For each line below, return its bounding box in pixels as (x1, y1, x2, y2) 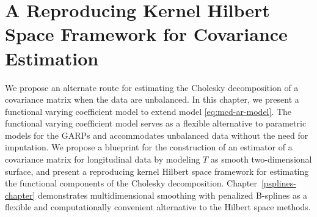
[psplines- (261, 177, 296, 189)
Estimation (5, 45, 99, 70)
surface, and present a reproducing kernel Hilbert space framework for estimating (5, 164, 309, 177)
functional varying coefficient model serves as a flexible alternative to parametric (5, 117, 307, 130)
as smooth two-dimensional (210, 153, 312, 166)
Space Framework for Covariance (5, 21, 288, 46)
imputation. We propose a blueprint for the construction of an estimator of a (5, 141, 293, 153)
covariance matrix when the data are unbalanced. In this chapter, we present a (5, 93, 299, 106)
